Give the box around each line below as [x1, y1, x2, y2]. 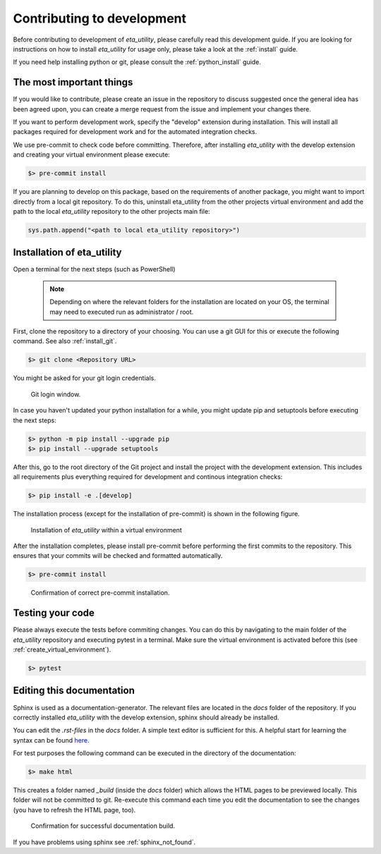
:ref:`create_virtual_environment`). [13, 645, 111, 654]
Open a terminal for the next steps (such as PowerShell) [13, 265, 176, 274]
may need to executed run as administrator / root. [49, 307, 194, 316]
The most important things [13, 76, 133, 88]
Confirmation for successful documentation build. [30, 822, 176, 830]
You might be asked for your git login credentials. [13, 374, 157, 382]
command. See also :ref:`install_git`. [13, 337, 117, 346]
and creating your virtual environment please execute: [13, 150, 171, 159]
